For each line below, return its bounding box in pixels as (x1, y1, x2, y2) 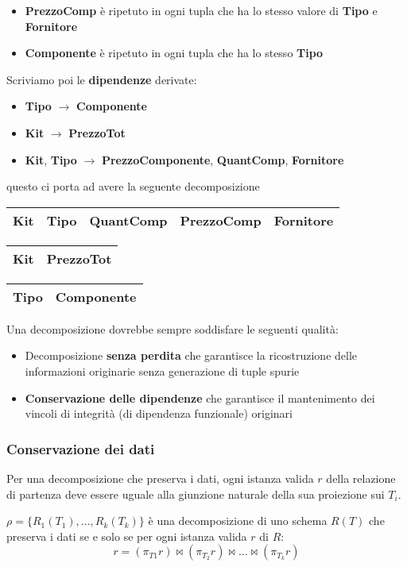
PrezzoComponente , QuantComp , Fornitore (101, 151, 344, 168)
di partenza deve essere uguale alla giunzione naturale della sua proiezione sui (6, 485, 385, 502)
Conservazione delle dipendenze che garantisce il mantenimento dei (25, 389, 375, 406)
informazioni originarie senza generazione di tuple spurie (25, 362, 300, 379)
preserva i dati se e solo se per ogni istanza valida (6, 527, 247, 544)
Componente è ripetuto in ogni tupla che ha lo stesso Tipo (25, 44, 324, 61)
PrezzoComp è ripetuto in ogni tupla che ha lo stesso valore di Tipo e (25, 2, 378, 18)
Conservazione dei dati (6, 438, 155, 458)
